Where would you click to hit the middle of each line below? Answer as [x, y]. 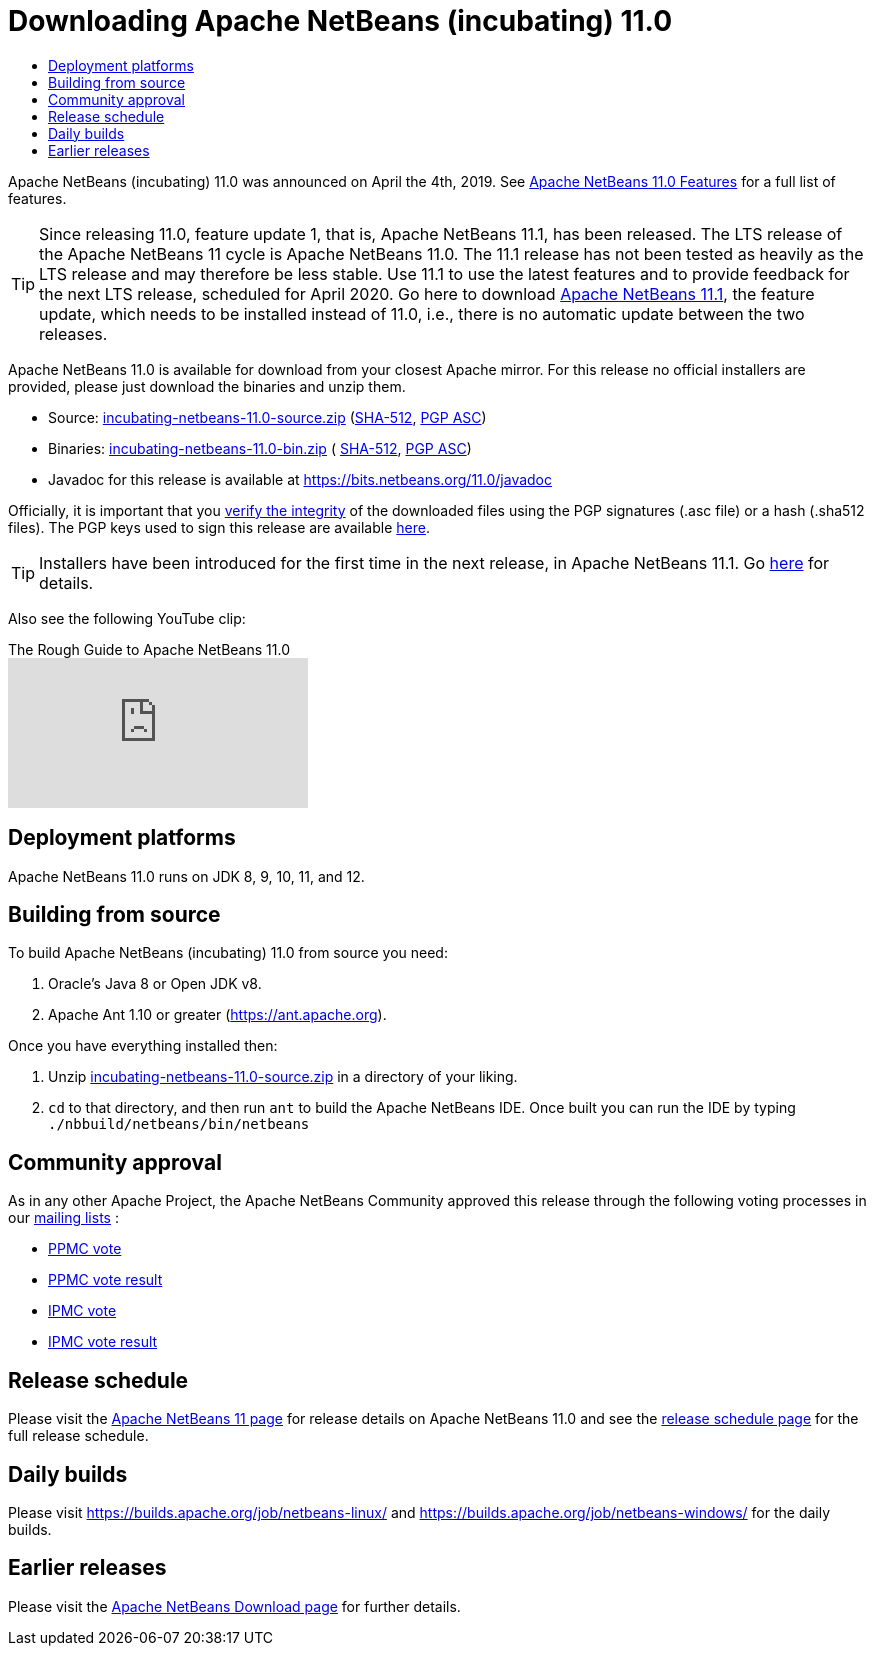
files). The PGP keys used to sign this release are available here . [219, 527]
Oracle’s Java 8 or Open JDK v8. [155, 984]
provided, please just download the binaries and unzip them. [207, 386]
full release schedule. [78, 1436]
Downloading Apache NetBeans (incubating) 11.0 [340, 21]
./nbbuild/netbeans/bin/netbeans [179, 1124]
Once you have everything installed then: [143, 1046]
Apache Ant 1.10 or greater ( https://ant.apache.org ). [217, 1015]
